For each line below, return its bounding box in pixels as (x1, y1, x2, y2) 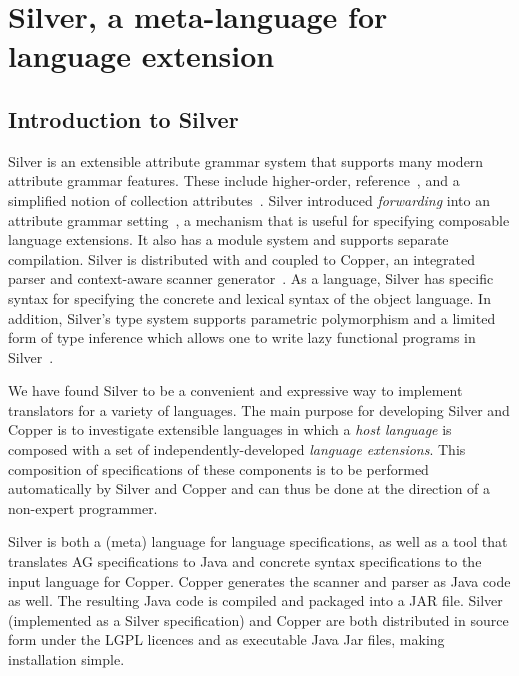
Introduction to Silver (8, 103, 239, 134)
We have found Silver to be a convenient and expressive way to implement (8, 380, 463, 401)
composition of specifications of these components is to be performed (8, 458, 429, 479)
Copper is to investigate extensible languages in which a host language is (8, 419, 452, 440)
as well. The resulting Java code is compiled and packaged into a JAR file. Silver (8, 590, 503, 611)
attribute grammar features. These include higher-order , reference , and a (8, 170, 460, 191)
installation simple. (8, 649, 125, 670)
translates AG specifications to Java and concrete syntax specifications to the (8, 551, 482, 572)
